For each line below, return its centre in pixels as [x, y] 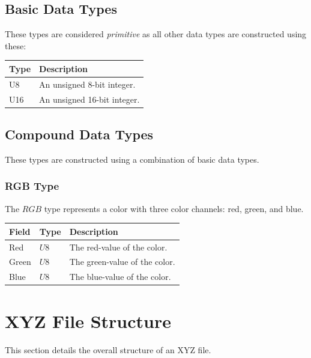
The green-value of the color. [122, 262]
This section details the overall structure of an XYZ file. [108, 349]
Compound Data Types [79, 134]
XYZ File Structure [88, 320]
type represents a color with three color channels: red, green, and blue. [174, 208]
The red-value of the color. [118, 247]
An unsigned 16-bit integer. [89, 99]
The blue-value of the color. [120, 277]
